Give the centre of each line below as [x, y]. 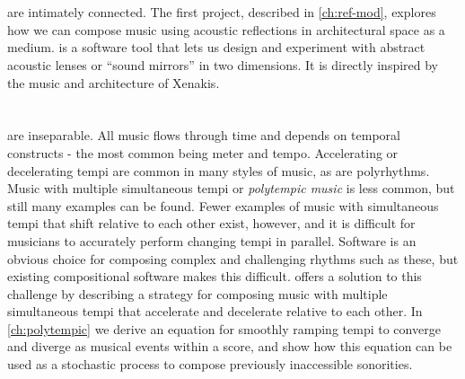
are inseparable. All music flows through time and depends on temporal [204, 135]
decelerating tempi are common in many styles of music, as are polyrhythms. [219, 170]
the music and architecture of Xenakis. [114, 82]
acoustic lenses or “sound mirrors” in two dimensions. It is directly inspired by [223, 64]
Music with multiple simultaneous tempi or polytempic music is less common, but [231, 188]
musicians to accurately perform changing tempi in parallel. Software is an [212, 240]
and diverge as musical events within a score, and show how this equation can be [230, 346]
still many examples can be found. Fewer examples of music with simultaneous [223, 205]
